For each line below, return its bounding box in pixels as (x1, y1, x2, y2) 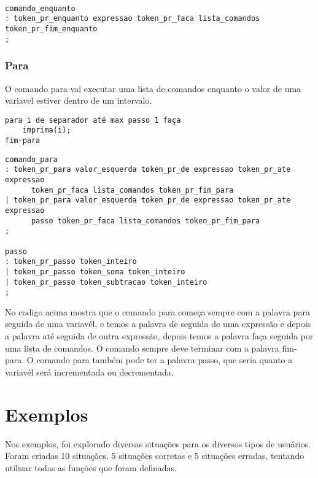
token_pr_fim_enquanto (5, 24, 98, 33)
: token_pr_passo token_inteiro (5, 257, 137, 266)
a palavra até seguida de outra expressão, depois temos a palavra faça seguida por (5, 330, 314, 342)
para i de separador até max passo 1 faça (5, 115, 181, 125)
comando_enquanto (5, 4, 76, 13)
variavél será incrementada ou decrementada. (5, 365, 174, 378)
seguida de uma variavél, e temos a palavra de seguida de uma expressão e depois (5, 317, 311, 330)
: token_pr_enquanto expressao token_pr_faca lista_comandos (5, 14, 260, 23)
